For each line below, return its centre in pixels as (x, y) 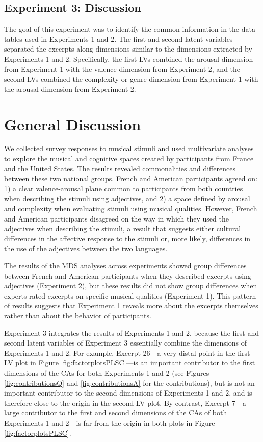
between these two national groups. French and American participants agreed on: (131, 178)
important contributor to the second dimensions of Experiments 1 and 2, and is (128, 393)
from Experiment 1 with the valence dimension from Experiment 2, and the (122, 69)
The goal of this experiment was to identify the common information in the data (130, 29)
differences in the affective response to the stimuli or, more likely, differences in (127, 238)
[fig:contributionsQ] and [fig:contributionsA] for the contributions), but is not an (129, 383)
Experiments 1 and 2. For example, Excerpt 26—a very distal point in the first (127, 352)
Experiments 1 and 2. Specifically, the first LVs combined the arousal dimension (129, 58)
